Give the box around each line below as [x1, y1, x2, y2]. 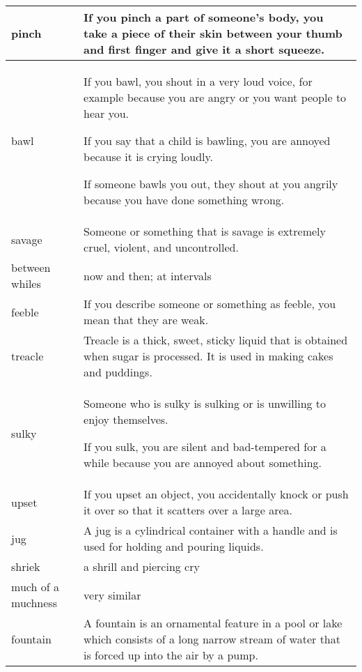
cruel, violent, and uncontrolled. [84, 239, 239, 255]
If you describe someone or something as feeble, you [84, 296, 336, 312]
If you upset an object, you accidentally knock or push [84, 486, 349, 502]
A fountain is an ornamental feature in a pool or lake [84, 615, 343, 631]
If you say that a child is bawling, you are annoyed [84, 132, 331, 148]
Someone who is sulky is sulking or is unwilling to [84, 395, 326, 411]
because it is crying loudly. [84, 148, 214, 165]
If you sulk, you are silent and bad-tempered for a [84, 438, 326, 455]
